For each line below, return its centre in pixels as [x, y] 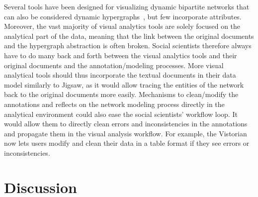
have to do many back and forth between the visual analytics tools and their [121, 55]
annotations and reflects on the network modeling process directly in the [114, 104]
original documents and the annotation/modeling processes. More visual [114, 65]
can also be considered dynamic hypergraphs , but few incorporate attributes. [123, 16]
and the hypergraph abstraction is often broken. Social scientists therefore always [128, 46]
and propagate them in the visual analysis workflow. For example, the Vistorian [126, 133]
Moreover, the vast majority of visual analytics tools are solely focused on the [122, 26]
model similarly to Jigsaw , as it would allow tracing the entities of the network [124, 84]
